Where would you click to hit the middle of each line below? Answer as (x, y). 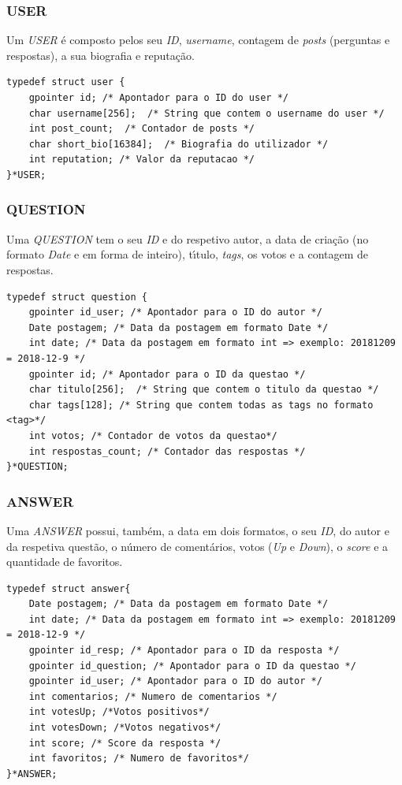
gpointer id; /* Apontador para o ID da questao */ (167, 374)
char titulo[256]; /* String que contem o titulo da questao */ (204, 390)
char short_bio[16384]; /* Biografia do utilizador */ (179, 144)
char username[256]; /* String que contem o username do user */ (207, 113)
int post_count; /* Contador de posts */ (141, 129)
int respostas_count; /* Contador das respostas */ (167, 451)
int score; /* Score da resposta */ (125, 743)
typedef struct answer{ (69, 588)
